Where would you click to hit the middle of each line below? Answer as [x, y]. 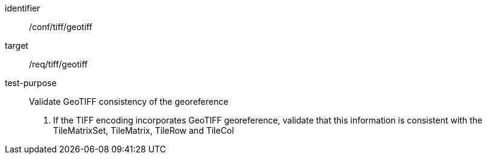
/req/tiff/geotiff [59, 64]
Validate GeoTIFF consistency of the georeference [129, 101]
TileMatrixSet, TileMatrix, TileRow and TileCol [144, 130]
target [17, 45]
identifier [23, 8]
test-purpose [31, 83]
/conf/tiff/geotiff [61, 27]
